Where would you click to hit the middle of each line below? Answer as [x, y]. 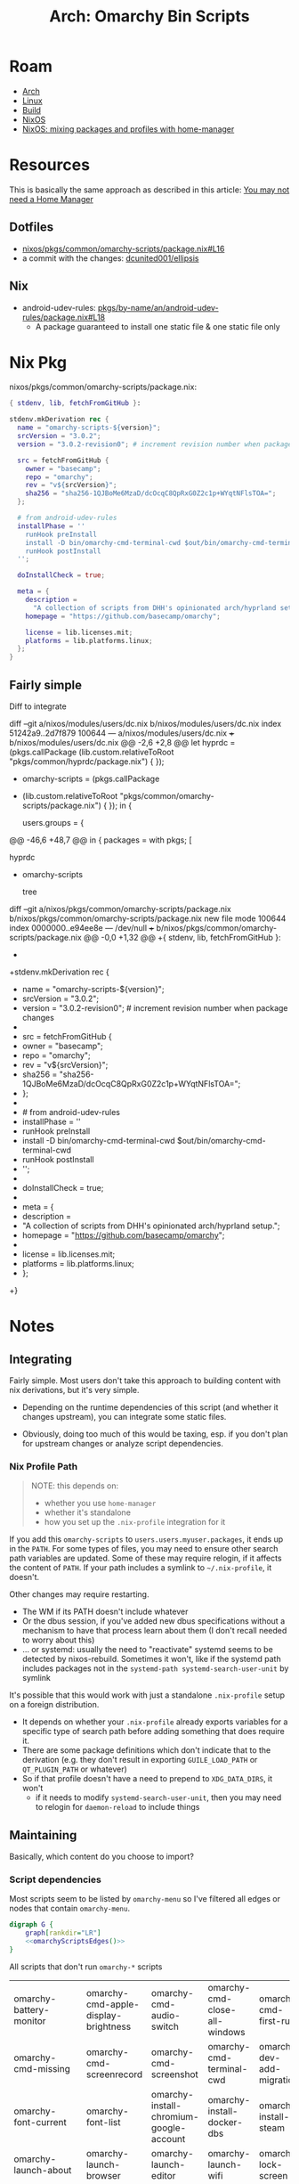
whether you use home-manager [100, 1504]
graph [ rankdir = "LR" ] [63, 1933]
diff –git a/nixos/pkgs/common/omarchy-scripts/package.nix [120, 909]
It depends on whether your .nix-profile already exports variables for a [155, 1722]
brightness [109, 2026]
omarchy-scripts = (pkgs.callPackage [91, 778]
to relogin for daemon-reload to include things [117, 1807]
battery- [32, 2009]
